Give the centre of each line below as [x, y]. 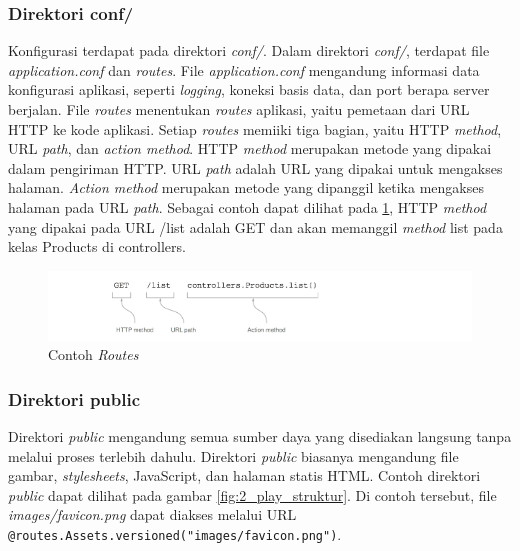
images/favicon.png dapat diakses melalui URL [152, 514]
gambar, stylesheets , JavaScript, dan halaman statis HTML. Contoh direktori [244, 475]
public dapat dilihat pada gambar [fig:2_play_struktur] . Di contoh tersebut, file [252, 494]
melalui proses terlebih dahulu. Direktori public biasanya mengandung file [233, 455]
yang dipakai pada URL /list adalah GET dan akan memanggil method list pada [255, 226]
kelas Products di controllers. [97, 246]
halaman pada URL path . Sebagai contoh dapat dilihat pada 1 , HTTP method [247, 206]
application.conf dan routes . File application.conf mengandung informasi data [244, 69]
